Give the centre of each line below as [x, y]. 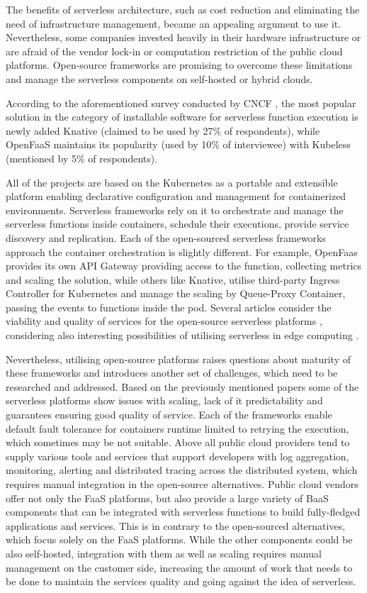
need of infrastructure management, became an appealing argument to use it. [174, 23]
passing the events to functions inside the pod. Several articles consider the [169, 307]
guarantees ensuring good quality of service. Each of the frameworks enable [169, 415]
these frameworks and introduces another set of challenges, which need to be [172, 373]
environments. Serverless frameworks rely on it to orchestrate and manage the [175, 210]
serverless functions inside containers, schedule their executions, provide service [177, 224]
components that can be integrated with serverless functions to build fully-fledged [183, 512]
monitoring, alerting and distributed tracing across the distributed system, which [182, 470]
